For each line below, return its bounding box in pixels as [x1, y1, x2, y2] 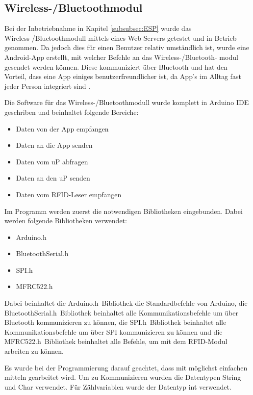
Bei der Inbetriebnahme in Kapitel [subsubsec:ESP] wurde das [4, 23, 192, 33]
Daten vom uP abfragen [16, 156, 88, 166]
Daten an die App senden [16, 140, 93, 150]
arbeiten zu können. [4, 346, 64, 356]
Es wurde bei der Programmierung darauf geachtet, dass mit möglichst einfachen [4, 362, 248, 372]
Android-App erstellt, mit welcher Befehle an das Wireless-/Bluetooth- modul [4, 52, 238, 62]
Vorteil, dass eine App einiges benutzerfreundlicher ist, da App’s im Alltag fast [4, 71, 241, 81]
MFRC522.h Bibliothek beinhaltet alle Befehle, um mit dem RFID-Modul [4, 336, 228, 346]
